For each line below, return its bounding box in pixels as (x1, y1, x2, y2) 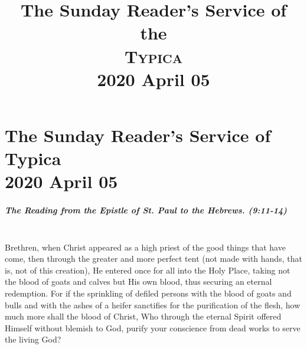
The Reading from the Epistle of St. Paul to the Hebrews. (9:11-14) (5, 204, 287, 216)
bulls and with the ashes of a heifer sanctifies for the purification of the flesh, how (5, 298, 301, 311)
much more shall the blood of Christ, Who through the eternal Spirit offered (5, 310, 282, 322)
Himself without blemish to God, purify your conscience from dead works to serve (5, 321, 301, 334)
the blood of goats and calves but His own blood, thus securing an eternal (5, 275, 272, 288)
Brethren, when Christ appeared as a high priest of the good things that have (5, 241, 286, 253)
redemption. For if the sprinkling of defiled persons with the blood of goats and (5, 287, 292, 299)
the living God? (5, 333, 61, 345)
